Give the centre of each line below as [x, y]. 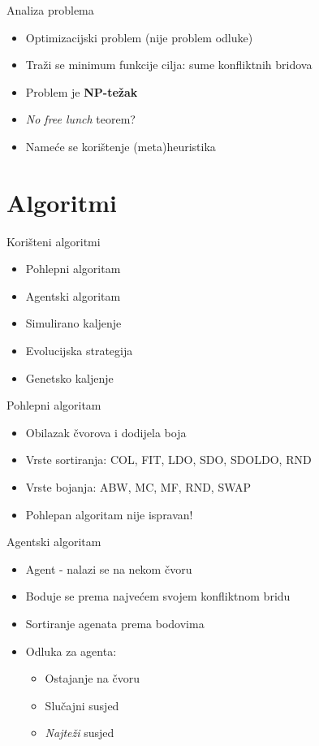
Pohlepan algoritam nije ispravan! [109, 514]
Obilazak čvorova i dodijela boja [106, 432]
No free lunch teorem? [80, 119]
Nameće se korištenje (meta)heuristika [121, 146]
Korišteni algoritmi [54, 241]
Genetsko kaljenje [69, 377]
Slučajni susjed [82, 705]
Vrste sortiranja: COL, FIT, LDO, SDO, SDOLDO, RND [168, 460]
